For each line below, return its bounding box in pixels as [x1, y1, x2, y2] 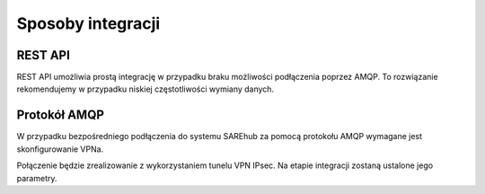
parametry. [16, 172, 57, 183]
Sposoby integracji [16, 13, 161, 33]
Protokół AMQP [16, 108, 105, 123]
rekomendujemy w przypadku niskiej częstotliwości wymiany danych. [16, 84, 274, 94]
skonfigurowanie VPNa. [16, 144, 104, 154]
